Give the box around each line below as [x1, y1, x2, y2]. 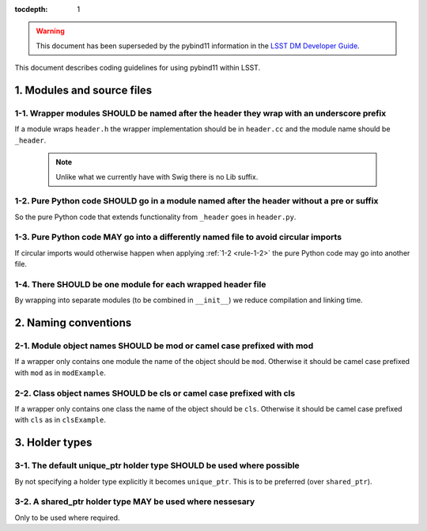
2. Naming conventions [14, 317, 132, 330]
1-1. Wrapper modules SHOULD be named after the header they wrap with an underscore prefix [14, 108, 387, 119]
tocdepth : [14, 5, 48, 13]
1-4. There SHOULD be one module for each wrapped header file [14, 279, 266, 290]
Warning [36, 26, 65, 36]
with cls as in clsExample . [14, 415, 107, 425]
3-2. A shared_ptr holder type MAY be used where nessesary [14, 496, 255, 507]
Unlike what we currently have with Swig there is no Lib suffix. [55, 172, 259, 181]
